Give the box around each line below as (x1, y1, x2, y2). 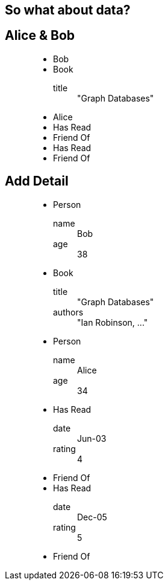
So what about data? (5, 2, 131, 18)
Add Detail (5, 173, 69, 189)
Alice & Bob (5, 28, 75, 44)
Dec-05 (77, 511, 107, 522)
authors (53, 306, 84, 317)
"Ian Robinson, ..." (77, 317, 148, 328)
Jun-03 (77, 433, 107, 444)
